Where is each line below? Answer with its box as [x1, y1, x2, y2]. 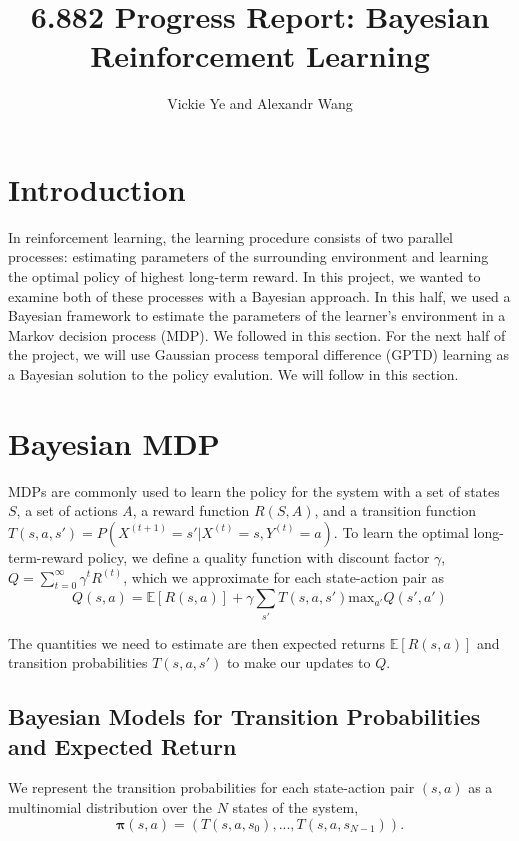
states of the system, [232, 797, 359, 817]
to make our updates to [226, 652, 371, 673]
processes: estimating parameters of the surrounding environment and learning [8, 246, 489, 267]
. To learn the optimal [333, 521, 469, 542]
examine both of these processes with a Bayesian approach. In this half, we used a [8, 285, 511, 306]
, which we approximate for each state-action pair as [123, 566, 444, 587]
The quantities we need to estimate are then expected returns [8, 632, 386, 653]
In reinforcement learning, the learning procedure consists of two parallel [8, 226, 454, 247]
